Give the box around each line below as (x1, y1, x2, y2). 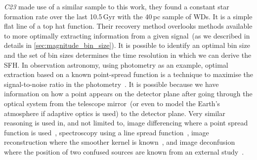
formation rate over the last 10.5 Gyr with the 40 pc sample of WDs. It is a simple (4, 11, 253, 21)
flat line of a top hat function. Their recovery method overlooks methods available (4, 21, 253, 31)
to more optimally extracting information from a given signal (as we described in (4, 30, 250, 40)
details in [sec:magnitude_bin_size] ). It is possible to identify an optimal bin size (4, 40, 250, 50)
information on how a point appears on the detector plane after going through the (4, 88, 253, 99)
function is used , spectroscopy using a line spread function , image (4, 127, 209, 137)
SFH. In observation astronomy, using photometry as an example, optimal (4, 59, 228, 70)
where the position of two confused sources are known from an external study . (4, 146, 244, 157)
